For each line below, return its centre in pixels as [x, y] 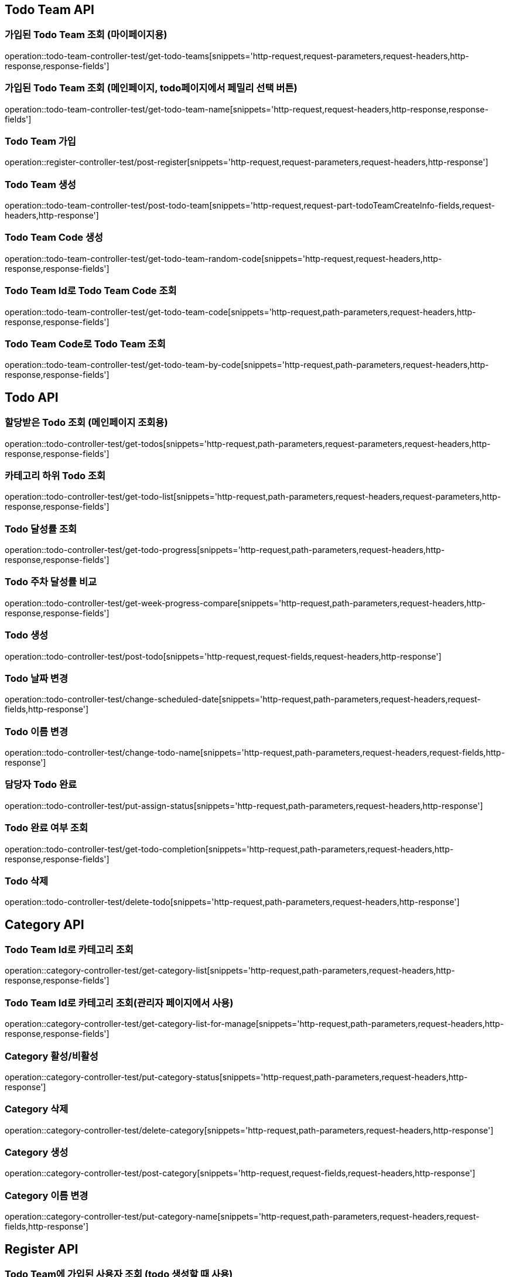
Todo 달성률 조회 [41, 529]
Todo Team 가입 [40, 141]
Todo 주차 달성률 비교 [51, 582]
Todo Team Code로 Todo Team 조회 [85, 344]
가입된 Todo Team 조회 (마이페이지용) [86, 35]
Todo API [32, 397]
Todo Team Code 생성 [54, 238]
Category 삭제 [37, 1109]
